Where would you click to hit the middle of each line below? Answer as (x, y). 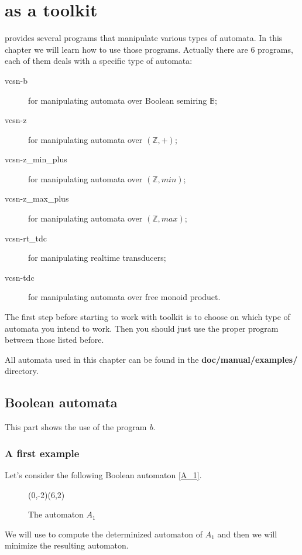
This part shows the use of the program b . (80, 427)
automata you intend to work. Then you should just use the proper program (142, 328)
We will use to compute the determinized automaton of (104, 534)
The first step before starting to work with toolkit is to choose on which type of (147, 317)
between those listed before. (54, 340)
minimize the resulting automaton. (67, 545)
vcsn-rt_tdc (26, 238)
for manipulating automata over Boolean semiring (118, 100)
